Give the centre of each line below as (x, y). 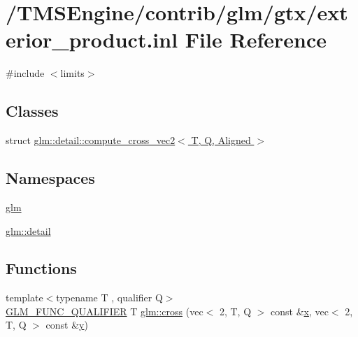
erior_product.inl (92, 40)
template (24, 297)
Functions (41, 268)
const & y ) (67, 325)
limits (72, 73)
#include (25, 73)
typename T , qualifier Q (109, 297)
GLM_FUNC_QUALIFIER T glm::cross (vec (105, 311)
